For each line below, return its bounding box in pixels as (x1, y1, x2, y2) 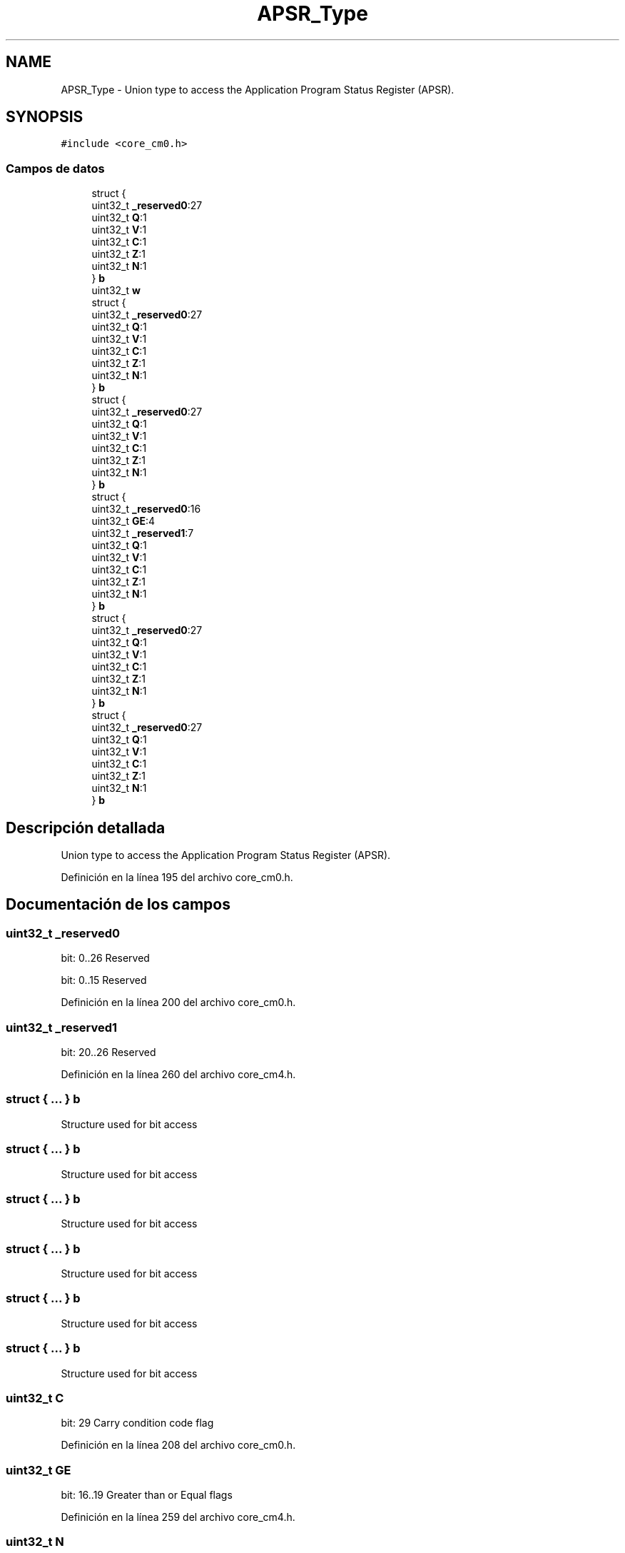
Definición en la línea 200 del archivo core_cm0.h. (61, 996, 296, 1009)
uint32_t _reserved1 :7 (91, 527, 194, 540)
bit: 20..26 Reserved (61, 1046, 156, 1058)
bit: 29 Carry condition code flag (61, 1417, 214, 1429)
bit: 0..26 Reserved (61, 952, 150, 965)
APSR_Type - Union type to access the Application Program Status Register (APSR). (61, 83, 454, 96)
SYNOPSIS (6, 108, 83, 126)
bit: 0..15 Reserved (61, 974, 147, 987)
